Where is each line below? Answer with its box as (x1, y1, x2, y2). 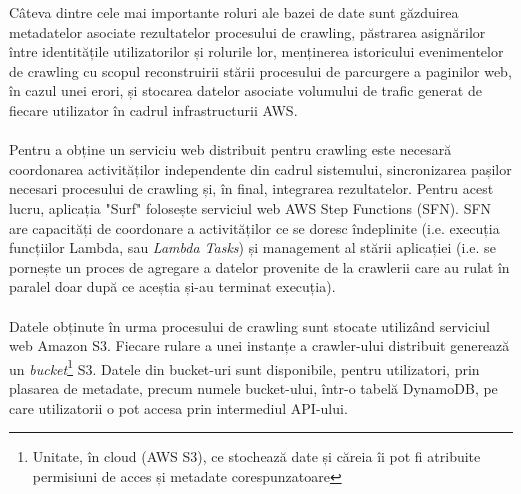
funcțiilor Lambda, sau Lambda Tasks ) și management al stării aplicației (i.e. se (9, 237, 496, 258)
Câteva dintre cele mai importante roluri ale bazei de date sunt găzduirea (9, 2, 459, 22)
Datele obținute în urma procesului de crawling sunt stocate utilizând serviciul (9, 315, 490, 336)
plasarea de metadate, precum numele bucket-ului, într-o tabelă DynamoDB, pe (9, 377, 498, 398)
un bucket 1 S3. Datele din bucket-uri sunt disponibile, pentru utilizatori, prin (9, 355, 480, 379)
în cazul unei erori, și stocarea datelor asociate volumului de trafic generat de (9, 80, 482, 101)
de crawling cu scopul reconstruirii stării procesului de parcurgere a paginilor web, (9, 60, 512, 81)
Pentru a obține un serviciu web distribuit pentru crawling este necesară (9, 139, 452, 160)
